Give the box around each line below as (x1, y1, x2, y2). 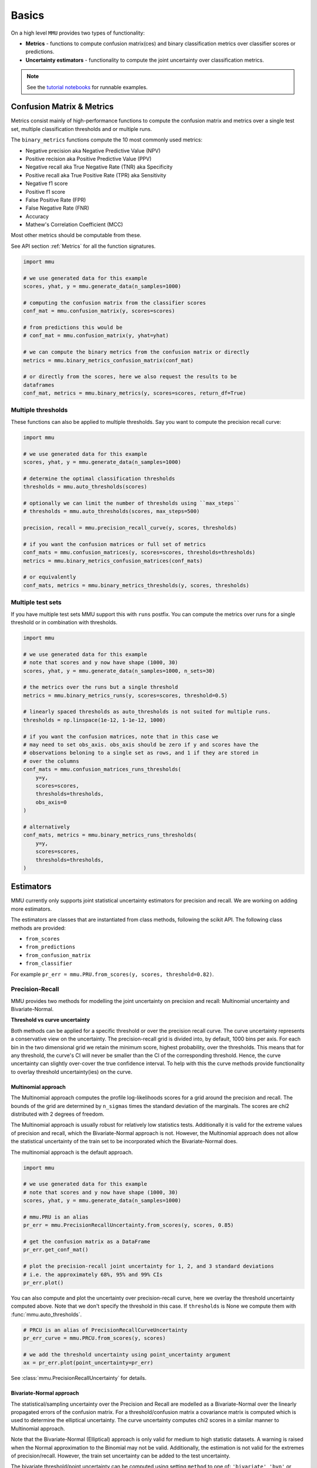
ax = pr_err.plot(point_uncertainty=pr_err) (23, 1359, 154, 1366)
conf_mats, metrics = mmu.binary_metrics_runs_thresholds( (23, 831, 197, 839)
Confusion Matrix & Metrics (11, 102, 114, 112)
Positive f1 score (25, 188, 66, 195)
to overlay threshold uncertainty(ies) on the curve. (11, 1068, 133, 1075)
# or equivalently (23, 574, 76, 581)
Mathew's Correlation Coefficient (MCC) (25, 221, 123, 228)
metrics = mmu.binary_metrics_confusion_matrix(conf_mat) (23, 357, 194, 363)
